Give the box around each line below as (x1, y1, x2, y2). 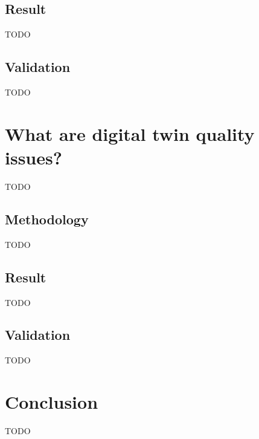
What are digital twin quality (5, 121, 255, 146)
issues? (5, 145, 62, 169)
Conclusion (5, 389, 98, 414)
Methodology (5, 209, 89, 228)
